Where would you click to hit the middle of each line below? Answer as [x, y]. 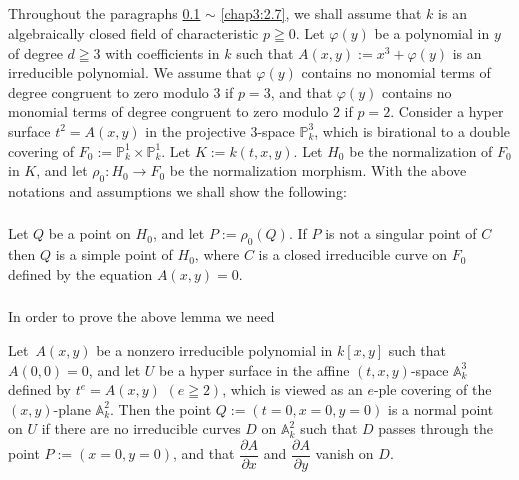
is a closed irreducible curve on [353, 254]
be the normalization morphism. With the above [318, 170]
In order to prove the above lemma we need [141, 316]
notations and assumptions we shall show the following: [177, 190]
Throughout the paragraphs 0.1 [104, 13]
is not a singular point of [401, 233]
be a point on [89, 233]
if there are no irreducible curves [141, 428]
